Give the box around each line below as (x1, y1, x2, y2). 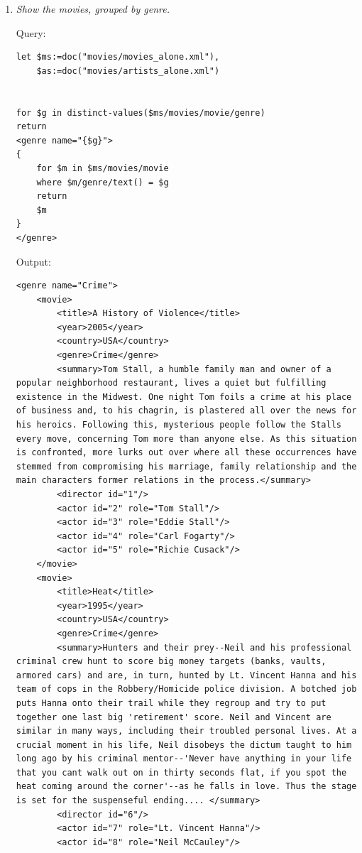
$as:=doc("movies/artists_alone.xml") (36, 65, 220, 76)
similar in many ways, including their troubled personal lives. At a (16, 726, 357, 737)
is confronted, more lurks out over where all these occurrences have (16, 447, 357, 458)
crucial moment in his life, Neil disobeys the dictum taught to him (16, 739, 352, 750)
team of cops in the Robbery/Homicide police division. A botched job (16, 684, 357, 695)
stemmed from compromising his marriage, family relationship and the (16, 461, 357, 472)
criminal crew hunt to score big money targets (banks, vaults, (16, 656, 327, 667)
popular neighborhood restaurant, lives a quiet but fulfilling (16, 378, 327, 389)
